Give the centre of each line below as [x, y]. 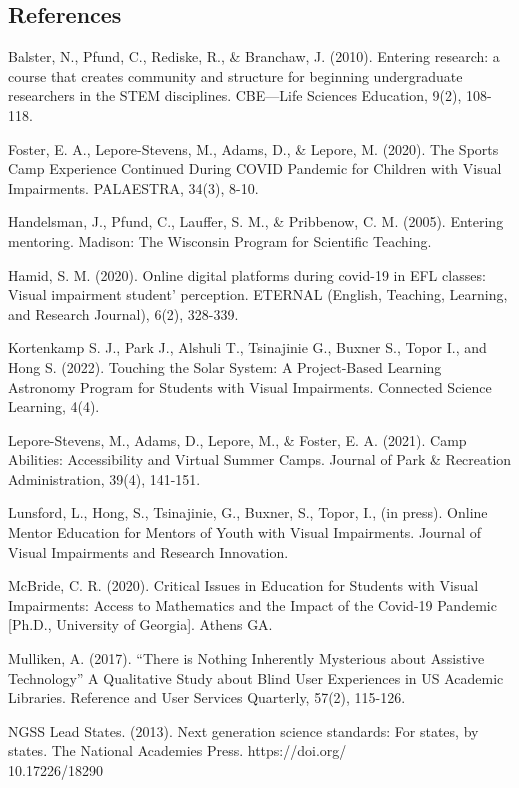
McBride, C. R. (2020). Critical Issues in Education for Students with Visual [243, 585]
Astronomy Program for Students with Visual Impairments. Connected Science [250, 386]
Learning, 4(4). [54, 406]
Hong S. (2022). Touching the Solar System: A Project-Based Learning [225, 366]
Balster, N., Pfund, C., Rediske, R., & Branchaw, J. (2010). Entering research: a [254, 56]
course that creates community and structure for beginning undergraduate [235, 75]
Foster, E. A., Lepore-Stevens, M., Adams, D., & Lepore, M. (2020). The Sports [253, 148]
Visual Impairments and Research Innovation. [148, 551]
